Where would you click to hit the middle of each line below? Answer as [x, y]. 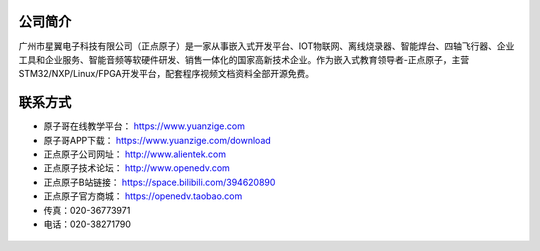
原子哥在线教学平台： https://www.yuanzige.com [144, 126]
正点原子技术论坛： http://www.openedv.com [136, 168]
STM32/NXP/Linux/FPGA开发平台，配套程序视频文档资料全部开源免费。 [166, 74]
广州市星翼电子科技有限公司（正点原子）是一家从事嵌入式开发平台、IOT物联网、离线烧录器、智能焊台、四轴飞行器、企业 [266, 46]
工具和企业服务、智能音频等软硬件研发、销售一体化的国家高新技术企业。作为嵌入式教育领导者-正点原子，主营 [244, 59]
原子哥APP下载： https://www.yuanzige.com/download [157, 140]
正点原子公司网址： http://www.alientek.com [135, 154]
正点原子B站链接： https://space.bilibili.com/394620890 [159, 182]
